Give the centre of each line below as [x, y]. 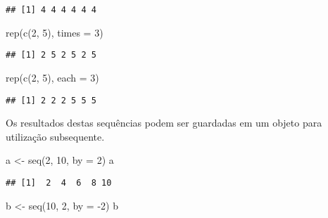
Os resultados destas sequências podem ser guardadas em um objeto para [164, 123]
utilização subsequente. [55, 136]
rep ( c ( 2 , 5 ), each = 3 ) [52, 77]
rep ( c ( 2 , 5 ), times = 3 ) [55, 32]
